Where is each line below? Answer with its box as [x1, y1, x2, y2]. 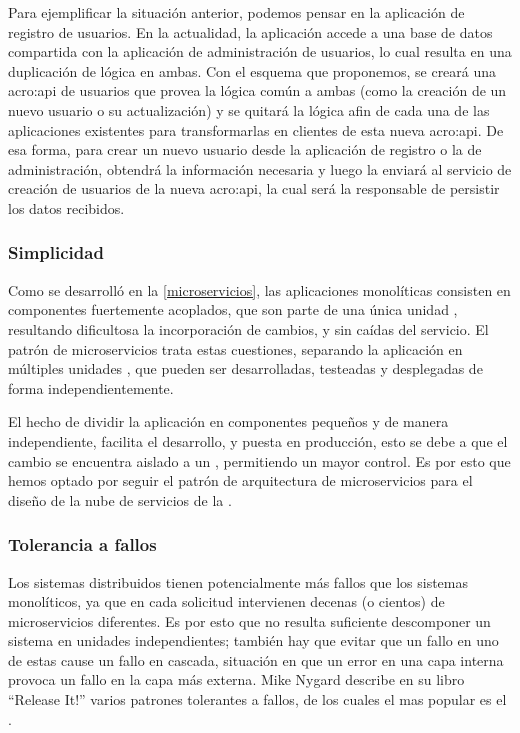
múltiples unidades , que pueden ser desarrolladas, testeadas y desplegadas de [8, 358, 483, 379]
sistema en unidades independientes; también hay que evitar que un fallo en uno [8, 630, 499, 651]
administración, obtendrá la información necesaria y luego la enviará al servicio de [8, 158, 512, 179]
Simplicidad [8, 240, 104, 265]
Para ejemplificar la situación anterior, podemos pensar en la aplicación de [8, 2, 465, 22]
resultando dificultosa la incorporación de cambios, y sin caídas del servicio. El [8, 318, 489, 339]
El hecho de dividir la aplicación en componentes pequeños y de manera [8, 411, 449, 432]
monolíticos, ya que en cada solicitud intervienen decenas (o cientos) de [8, 591, 445, 612]
